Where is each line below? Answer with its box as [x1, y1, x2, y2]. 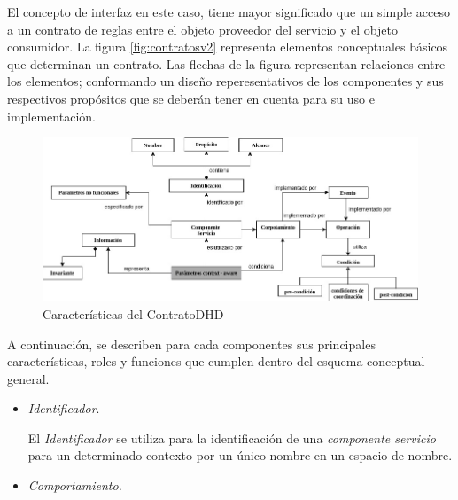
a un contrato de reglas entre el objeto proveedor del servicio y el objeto [7, 20, 398, 38]
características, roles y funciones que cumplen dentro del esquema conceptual [7, 352, 425, 371]
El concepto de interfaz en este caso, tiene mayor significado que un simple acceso [7, 3, 450, 20]
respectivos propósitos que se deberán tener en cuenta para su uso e [7, 89, 375, 107]
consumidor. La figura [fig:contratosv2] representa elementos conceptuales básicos [7, 37, 448, 56]
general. [7, 369, 50, 387]
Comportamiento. [27, 476, 122, 495]
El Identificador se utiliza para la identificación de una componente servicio [27, 428, 436, 447]
